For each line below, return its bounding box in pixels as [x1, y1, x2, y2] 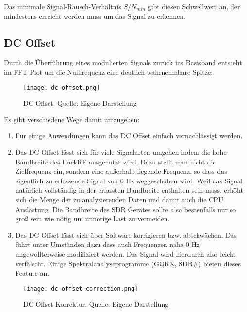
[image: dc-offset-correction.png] [23, 285, 138, 292]
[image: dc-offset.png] [23, 84, 100, 91]
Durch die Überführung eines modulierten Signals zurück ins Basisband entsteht [4, 57, 242, 67]
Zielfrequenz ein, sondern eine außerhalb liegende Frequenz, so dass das [15, 166, 227, 176]
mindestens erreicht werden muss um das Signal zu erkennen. [4, 11, 185, 21]
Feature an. [15, 268, 49, 278]
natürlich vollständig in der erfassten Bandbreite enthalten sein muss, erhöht [15, 185, 243, 195]
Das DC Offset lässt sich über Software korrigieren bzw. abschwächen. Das [15, 230, 237, 240]
